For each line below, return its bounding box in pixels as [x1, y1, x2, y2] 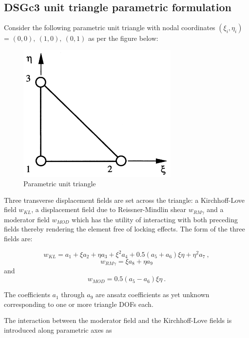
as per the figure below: [88, 33, 158, 43]
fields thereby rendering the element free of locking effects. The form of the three [4, 224, 245, 234]
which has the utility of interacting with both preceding [72, 214, 238, 224]
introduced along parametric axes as [4, 324, 112, 335]
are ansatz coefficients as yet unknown [96, 289, 210, 300]
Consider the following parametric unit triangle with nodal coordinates [4, 22, 215, 33]
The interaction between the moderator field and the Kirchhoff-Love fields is [4, 315, 232, 325]
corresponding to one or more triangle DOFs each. [4, 299, 153, 309]
